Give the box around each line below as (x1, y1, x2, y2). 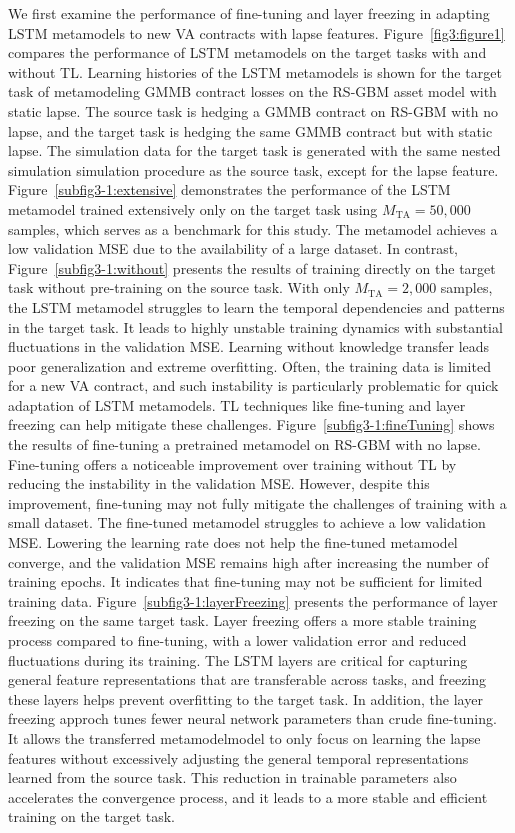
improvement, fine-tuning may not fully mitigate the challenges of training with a (8, 492, 507, 513)
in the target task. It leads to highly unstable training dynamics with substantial (8, 316, 503, 337)
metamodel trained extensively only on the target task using (8, 198, 378, 219)
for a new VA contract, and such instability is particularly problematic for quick (8, 375, 499, 396)
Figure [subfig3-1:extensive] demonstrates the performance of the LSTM (8, 179, 451, 200)
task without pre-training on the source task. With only (8, 277, 350, 298)
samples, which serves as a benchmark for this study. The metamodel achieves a (8, 218, 498, 239)
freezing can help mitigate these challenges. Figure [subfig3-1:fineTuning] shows (8, 414, 495, 435)
